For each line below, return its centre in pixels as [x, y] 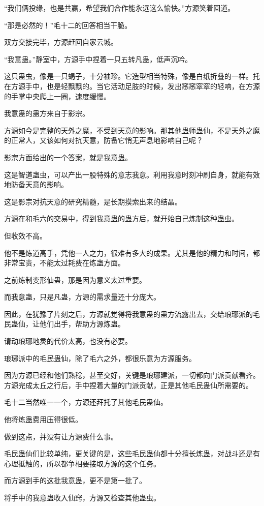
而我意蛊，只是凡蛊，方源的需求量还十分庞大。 [82, 297]
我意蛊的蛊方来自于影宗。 [47, 113]
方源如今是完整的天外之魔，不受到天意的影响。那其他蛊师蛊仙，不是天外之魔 [132, 130]
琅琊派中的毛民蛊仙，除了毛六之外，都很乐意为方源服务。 [100, 358]
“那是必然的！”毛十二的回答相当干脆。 [68, 25]
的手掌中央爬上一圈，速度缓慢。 [57, 96]
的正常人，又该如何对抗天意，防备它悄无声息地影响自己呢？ [104, 140]
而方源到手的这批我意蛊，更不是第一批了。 [75, 480]
